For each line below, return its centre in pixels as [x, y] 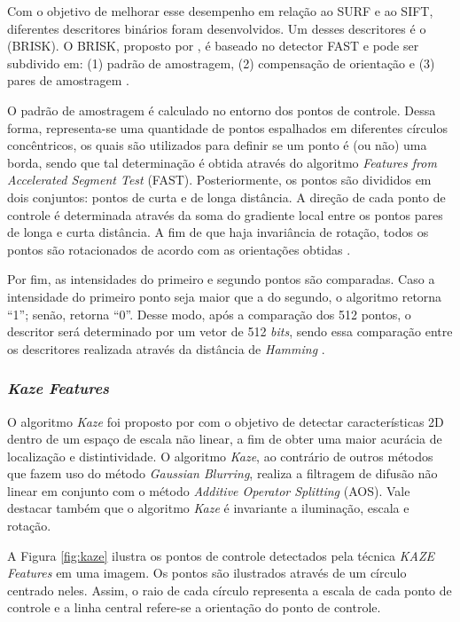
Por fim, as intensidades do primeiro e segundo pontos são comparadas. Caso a [221, 279]
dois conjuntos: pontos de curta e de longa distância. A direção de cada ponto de [226, 197]
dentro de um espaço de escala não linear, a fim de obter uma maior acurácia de [225, 439]
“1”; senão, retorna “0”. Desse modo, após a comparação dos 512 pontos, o [209, 314]
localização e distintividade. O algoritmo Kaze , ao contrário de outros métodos [220, 456]
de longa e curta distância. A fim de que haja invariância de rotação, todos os [218, 232]
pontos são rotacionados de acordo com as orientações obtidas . [179, 249]
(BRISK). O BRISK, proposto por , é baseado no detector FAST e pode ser [213, 46]
